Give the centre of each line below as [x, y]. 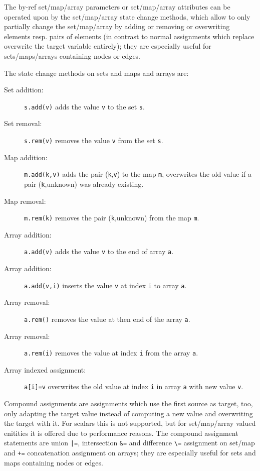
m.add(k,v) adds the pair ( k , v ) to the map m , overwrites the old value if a [138, 174]
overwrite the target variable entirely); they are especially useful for [108, 46]
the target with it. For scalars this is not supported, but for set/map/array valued [130, 423]
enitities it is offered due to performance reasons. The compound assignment [121, 433]
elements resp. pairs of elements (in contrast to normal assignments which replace [129, 36]
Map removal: [25, 201]
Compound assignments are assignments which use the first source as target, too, [128, 403]
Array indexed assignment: [45, 369]
